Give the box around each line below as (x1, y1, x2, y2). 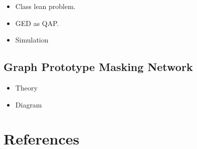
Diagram (15, 99, 42, 109)
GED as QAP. (15, 17, 59, 28)
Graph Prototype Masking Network (4, 59, 193, 74)
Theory (15, 82, 38, 92)
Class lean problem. (15, 1, 76, 11)
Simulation (15, 34, 49, 45)
